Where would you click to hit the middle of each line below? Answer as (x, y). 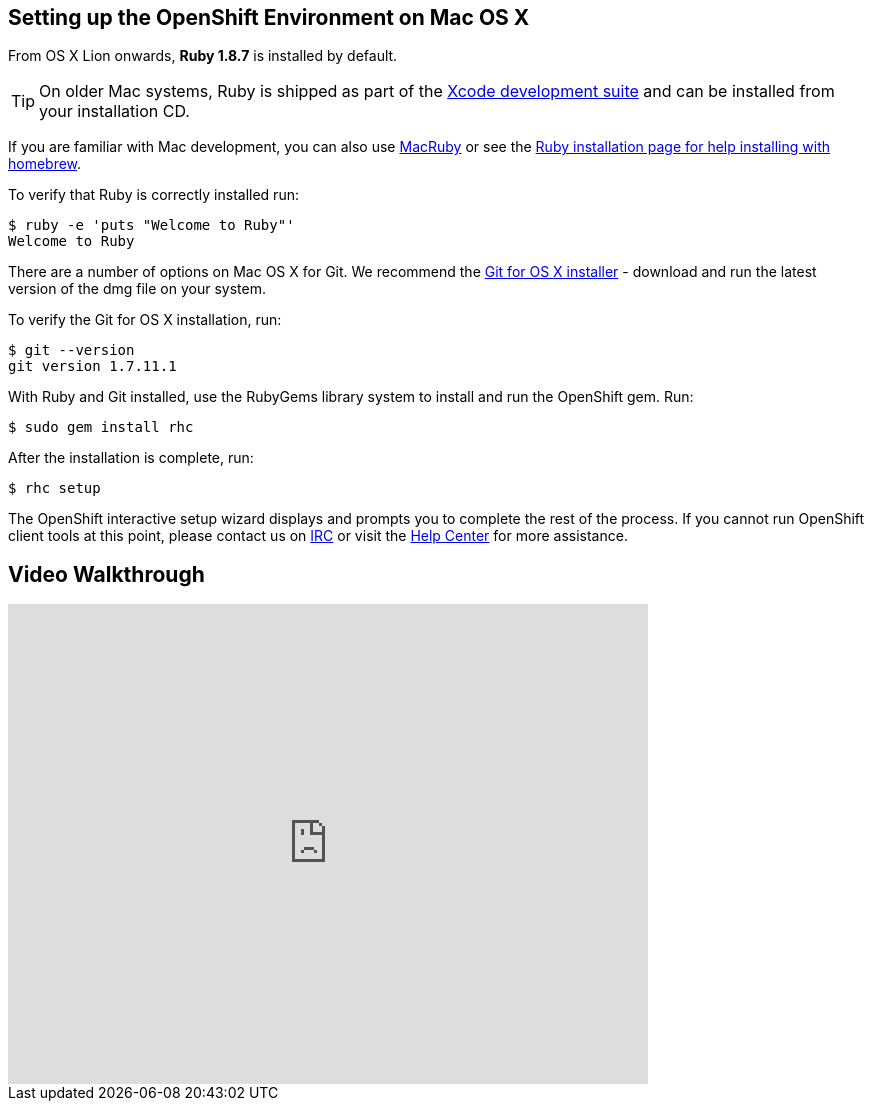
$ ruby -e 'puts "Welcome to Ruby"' (151, 225)
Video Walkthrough (106, 574)
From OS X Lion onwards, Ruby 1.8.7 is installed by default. (203, 56)
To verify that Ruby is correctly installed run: (153, 195)
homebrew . (45, 164)
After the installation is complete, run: (131, 458)
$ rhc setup (54, 488)
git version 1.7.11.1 (92, 366)
